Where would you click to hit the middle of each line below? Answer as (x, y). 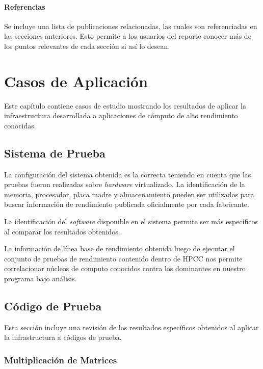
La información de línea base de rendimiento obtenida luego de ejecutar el (120, 248)
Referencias (25, 6)
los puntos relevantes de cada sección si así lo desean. (87, 46)
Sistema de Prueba (55, 153)
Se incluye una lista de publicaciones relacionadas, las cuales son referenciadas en (131, 26)
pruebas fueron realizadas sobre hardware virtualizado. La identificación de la (125, 184)
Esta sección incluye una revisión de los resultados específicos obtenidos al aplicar (131, 327)
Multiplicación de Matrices (61, 360)
